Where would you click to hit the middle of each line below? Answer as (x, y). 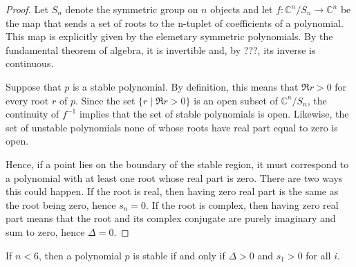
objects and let (242, 9)
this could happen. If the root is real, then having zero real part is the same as (172, 191)
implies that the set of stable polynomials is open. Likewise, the (214, 114)
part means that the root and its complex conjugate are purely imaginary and (171, 218)
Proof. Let (27, 9)
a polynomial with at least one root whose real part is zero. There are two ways (174, 177)
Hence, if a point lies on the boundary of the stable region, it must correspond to (177, 164)
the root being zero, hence (61, 204)
